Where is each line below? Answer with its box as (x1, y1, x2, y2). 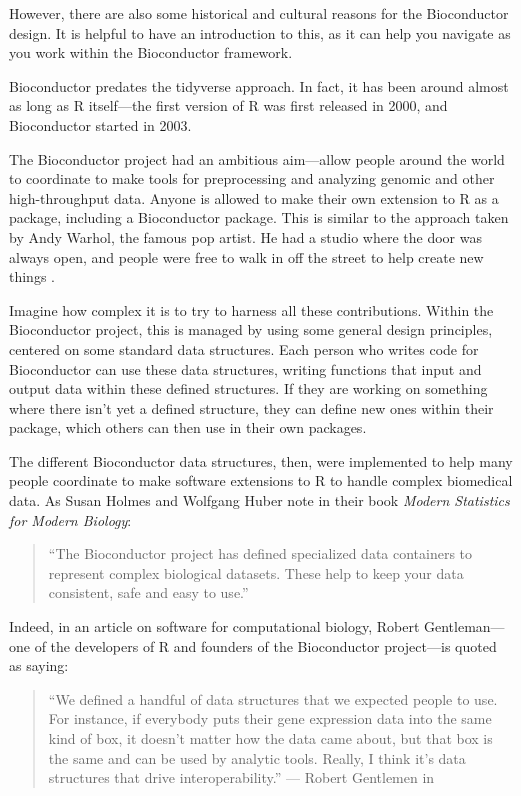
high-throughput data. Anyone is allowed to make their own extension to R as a (9, 187, 499, 208)
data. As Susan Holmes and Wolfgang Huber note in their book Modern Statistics (9, 490, 510, 511)
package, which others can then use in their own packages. (9, 417, 367, 438)
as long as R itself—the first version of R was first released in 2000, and (9, 95, 448, 116)
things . (9, 266, 55, 287)
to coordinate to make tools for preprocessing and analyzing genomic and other (9, 168, 495, 189)
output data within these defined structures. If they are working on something (9, 378, 488, 399)
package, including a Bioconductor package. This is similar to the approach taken (9, 207, 509, 228)
